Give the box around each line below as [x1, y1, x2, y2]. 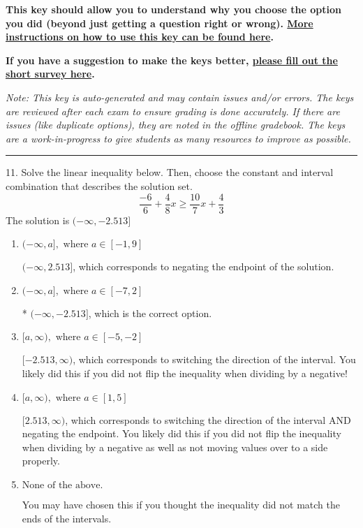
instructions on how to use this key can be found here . [6, 29, 274, 44]
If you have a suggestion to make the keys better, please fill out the [6, 52, 338, 67]
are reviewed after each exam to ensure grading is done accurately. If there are [6, 103, 340, 118]
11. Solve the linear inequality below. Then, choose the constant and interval [6, 165, 334, 179]
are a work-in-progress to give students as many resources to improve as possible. [6, 131, 351, 145]
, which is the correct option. [88, 305, 212, 320]
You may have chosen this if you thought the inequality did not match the [22, 497, 340, 511]
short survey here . [6, 66, 95, 81]
